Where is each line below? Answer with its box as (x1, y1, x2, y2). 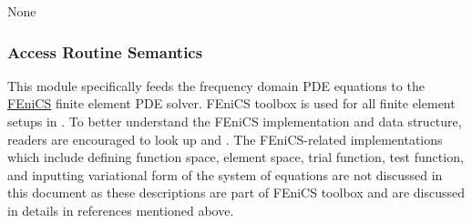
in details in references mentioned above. (7, 200, 234, 219)
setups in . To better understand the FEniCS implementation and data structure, (7, 112, 462, 130)
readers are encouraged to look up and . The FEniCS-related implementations (7, 129, 443, 148)
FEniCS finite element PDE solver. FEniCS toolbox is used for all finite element (7, 94, 456, 113)
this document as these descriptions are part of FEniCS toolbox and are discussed (7, 183, 466, 202)
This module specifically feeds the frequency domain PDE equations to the (7, 76, 425, 95)
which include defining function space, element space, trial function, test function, (7, 147, 464, 167)
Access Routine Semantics (7, 40, 203, 63)
